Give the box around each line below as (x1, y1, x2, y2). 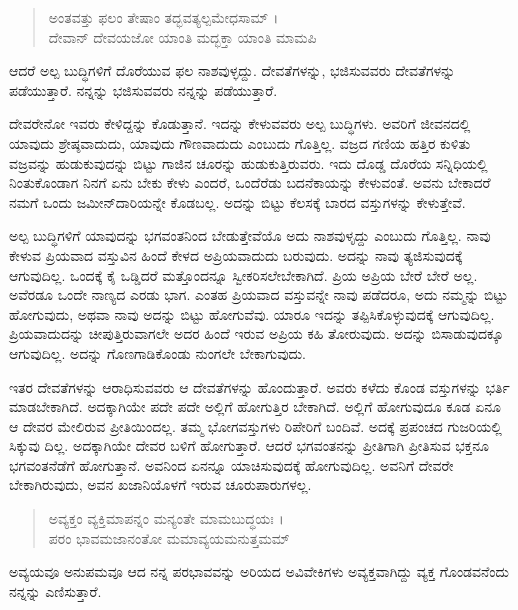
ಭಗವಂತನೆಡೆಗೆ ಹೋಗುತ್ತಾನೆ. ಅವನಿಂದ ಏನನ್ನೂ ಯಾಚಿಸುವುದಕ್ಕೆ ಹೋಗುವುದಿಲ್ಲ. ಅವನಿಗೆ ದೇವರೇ (9, 454, 454, 475)
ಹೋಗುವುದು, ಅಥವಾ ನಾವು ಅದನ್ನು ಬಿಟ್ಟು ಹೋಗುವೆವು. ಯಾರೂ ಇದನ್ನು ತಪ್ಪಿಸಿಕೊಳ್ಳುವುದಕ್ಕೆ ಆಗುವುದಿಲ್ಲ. (9, 303, 495, 324)
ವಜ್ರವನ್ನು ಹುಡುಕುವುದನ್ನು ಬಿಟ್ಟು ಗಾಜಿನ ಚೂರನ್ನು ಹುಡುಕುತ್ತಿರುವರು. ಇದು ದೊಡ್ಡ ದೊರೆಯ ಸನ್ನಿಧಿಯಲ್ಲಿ (9, 152, 488, 173)
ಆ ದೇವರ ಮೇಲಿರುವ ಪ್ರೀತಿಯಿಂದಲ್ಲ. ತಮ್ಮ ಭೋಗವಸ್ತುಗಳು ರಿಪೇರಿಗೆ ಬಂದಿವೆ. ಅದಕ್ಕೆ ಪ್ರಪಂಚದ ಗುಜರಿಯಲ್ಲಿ (9, 415, 502, 436)
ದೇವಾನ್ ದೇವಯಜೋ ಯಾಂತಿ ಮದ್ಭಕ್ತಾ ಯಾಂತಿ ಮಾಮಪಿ (48, 26, 317, 47)
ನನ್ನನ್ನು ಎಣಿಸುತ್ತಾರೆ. (9, 580, 102, 601)
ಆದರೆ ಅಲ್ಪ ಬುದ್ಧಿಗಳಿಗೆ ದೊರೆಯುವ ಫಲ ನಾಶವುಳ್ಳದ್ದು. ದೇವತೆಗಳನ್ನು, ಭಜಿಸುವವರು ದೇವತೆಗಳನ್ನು (9, 60, 456, 81)
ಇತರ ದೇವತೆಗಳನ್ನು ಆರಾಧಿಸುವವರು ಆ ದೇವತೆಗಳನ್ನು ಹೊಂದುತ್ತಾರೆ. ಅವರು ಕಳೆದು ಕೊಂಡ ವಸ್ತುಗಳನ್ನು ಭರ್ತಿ (9, 376, 510, 397)
